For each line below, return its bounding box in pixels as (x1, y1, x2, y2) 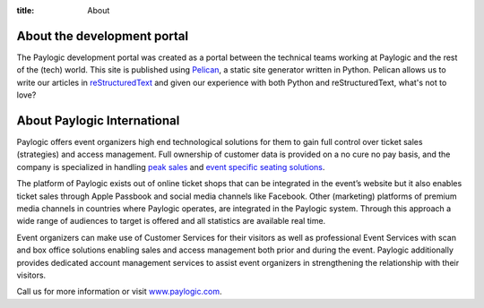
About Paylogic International (16, 113, 180, 128)
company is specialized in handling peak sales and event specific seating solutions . (16, 161, 325, 172)
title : (16, 5, 35, 15)
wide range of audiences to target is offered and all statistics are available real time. (16, 216, 326, 227)
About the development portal (16, 28, 188, 44)
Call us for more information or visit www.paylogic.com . (16, 287, 222, 297)
